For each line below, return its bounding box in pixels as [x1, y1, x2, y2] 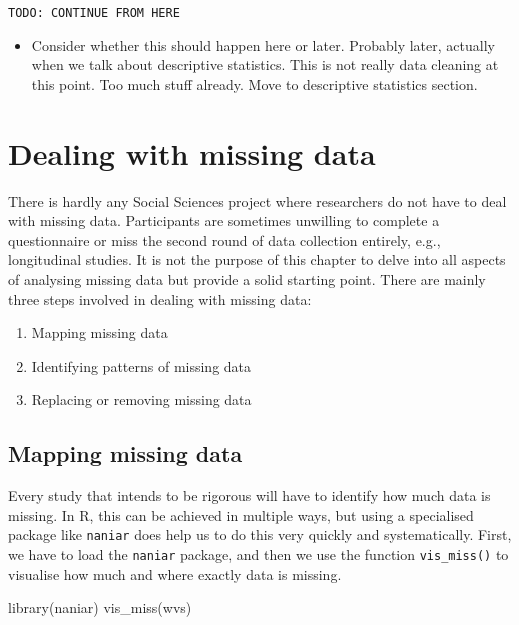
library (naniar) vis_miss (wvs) [8, 597, 192, 618]
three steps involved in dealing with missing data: [8, 288, 312, 309]
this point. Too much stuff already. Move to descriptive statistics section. [31, 73, 478, 94]
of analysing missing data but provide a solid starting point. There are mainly [8, 268, 486, 289]
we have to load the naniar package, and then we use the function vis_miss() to [8, 543, 509, 564]
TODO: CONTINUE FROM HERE [8, 6, 180, 20]
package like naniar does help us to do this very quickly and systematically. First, [8, 524, 512, 545]
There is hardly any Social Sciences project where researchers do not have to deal [8, 190, 507, 211]
